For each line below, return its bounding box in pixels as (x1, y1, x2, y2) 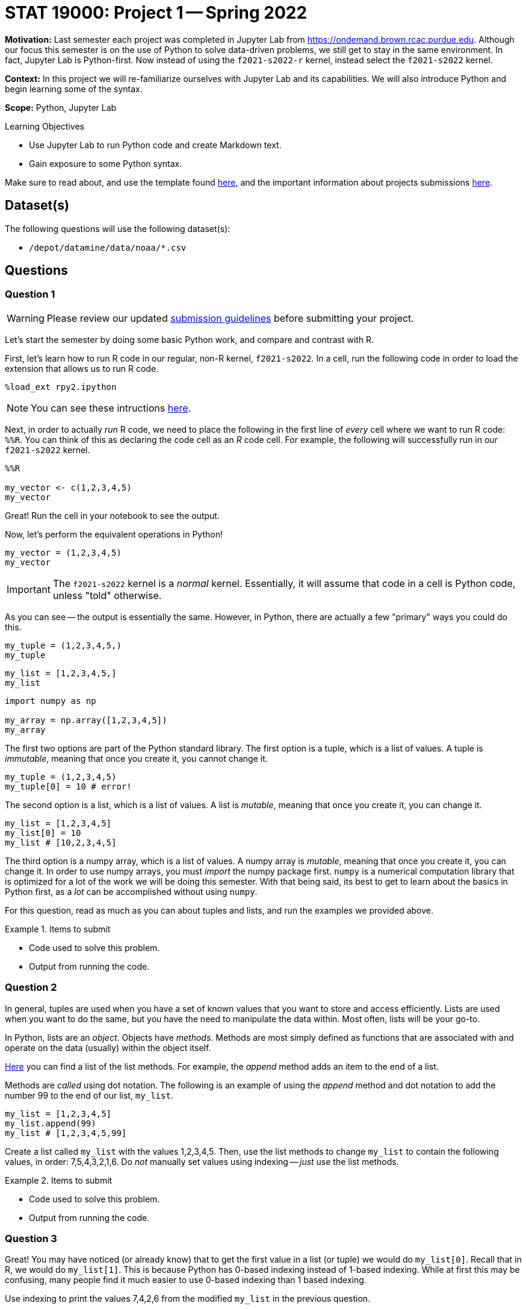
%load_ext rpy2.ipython (5, 381, 117, 392)
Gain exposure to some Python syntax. (29, 158, 182, 169)
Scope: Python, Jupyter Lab (5, 102, 117, 113)
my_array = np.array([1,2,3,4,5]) (5, 715, 167, 725)
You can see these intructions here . (31, 401, 191, 414)
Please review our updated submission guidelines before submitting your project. (46, 312, 414, 324)
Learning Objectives (5, 121, 84, 131)
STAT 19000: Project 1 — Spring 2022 (5, 2, 308, 23)
